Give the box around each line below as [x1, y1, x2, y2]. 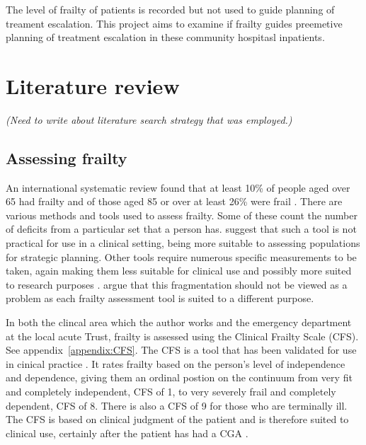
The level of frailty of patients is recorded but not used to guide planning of [6, 2, 335, 16]
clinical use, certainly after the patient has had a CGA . [6, 425, 248, 440]
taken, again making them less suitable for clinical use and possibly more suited [6, 263, 352, 278]
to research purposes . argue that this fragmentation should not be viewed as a [6, 277, 348, 291]
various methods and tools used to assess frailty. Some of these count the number [6, 207, 358, 222]
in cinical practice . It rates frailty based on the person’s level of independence [6, 356, 345, 371]
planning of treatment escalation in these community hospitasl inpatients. [6, 30, 325, 45]
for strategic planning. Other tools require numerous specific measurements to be [6, 249, 357, 264]
